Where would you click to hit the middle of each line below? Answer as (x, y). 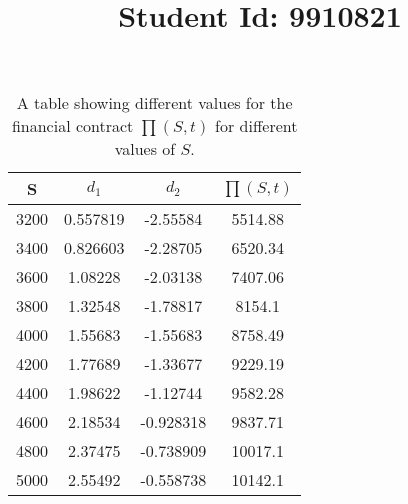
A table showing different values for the (154, 103)
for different (256, 126)
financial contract (72, 126)
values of (145, 149)
